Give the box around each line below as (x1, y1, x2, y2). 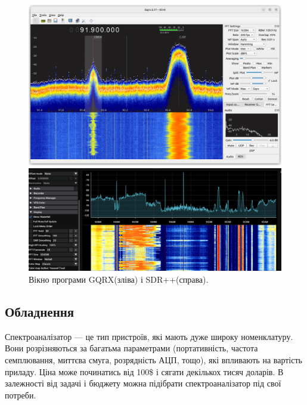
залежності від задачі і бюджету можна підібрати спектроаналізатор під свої (5, 377, 281, 389)
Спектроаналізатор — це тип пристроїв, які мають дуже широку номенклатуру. (5, 330, 293, 342)
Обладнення (5, 302, 75, 320)
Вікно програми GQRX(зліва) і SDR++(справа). (29, 273, 209, 285)
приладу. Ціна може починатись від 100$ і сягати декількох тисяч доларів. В (5, 365, 284, 378)
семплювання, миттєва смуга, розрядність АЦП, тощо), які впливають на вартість (5, 353, 302, 366)
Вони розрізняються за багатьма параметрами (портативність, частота (5, 342, 258, 354)
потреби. (5, 388, 36, 401)
